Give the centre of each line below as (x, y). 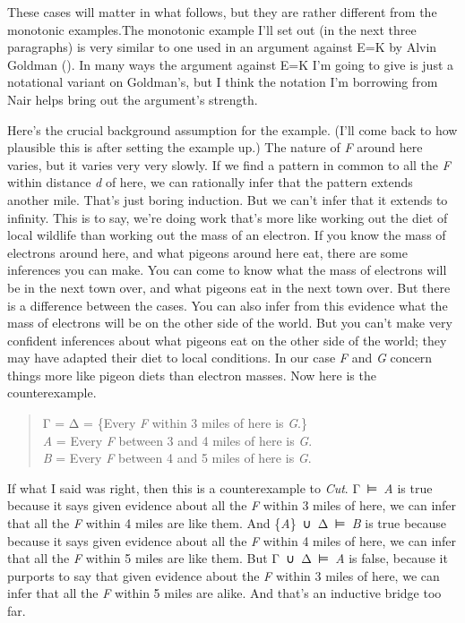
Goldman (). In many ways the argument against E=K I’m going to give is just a (231, 64)
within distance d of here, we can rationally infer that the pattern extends (210, 182)
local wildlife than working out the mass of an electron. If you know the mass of (227, 235)
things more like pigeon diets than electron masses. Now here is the (192, 375)
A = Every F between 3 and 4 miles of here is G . (177, 440)
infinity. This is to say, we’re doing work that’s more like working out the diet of (228, 217)
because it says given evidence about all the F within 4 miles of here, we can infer (232, 540)
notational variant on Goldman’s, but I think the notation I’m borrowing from (223, 82)
